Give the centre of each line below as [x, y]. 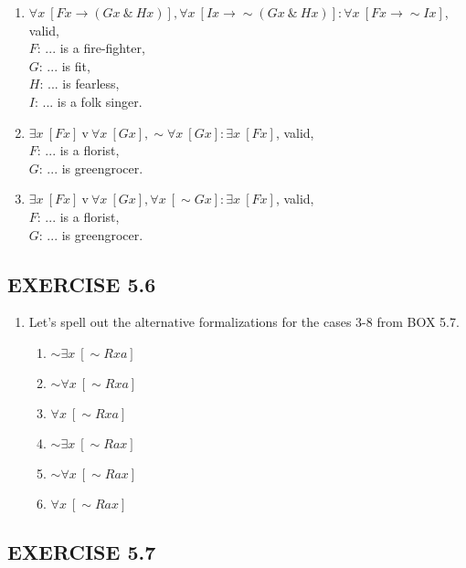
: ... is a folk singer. [88, 101]
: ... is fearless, [79, 84]
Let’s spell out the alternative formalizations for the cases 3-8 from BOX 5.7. [244, 322]
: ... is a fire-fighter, [91, 48]
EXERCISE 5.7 [82, 552]
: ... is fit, [64, 65]
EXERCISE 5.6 [82, 284]
